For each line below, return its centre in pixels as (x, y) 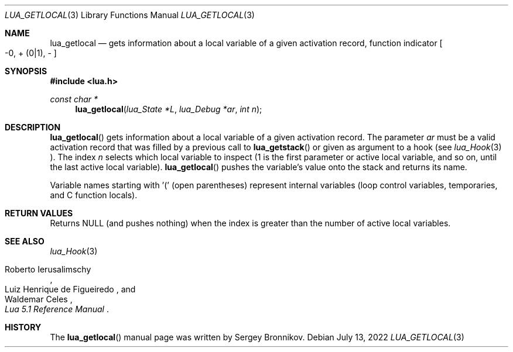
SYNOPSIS (26, 71)
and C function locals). (94, 195)
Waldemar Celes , (39, 299)
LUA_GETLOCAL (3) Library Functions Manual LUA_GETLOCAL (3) (130, 15)
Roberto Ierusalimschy (48, 269)
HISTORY (23, 327)
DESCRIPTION (33, 127)
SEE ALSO (25, 241)
